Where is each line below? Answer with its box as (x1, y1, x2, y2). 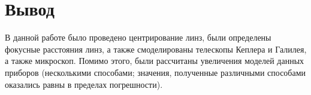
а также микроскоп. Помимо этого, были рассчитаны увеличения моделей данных (5, 54, 304, 67)
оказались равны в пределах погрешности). (5, 78, 163, 90)
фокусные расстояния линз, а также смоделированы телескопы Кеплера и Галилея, (5, 42, 307, 55)
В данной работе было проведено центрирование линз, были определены (5, 31, 271, 44)
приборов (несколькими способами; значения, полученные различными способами (5, 66, 306, 78)
